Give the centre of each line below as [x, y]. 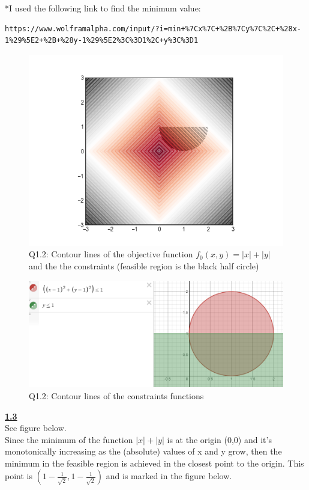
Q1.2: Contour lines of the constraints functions [116, 395]
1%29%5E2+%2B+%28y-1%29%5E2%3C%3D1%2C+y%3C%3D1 [102, 41]
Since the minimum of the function [69, 439]
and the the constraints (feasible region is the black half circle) [144, 265]
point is [19, 476]
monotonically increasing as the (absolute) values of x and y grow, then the [143, 451]
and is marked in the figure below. [169, 476]
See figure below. [36, 428]
